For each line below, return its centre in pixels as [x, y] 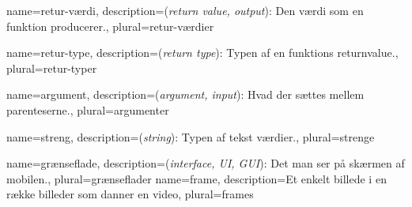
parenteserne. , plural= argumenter [88, 109]
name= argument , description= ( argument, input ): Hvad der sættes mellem [185, 94]
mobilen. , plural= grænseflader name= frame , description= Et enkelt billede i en [197, 178]
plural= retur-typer [52, 68]
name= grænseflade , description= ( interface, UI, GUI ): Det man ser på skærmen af [206, 163]
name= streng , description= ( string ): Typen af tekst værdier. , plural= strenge [191, 136]
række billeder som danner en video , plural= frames [130, 194]
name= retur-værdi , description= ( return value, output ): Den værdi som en [185, 10]
